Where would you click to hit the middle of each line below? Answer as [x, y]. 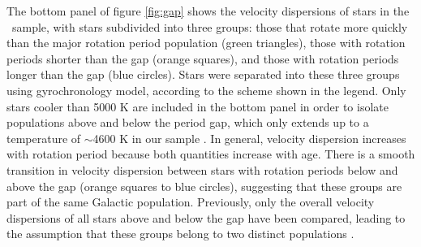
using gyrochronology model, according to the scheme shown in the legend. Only [206, 90]
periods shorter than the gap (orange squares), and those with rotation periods [203, 58]
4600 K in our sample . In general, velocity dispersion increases [249, 138]
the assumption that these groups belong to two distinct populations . [180, 234]
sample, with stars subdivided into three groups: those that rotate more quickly [210, 26]
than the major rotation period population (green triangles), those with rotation [206, 43]
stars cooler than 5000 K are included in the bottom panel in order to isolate [198, 106]
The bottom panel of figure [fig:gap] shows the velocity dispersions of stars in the [208, 11]
